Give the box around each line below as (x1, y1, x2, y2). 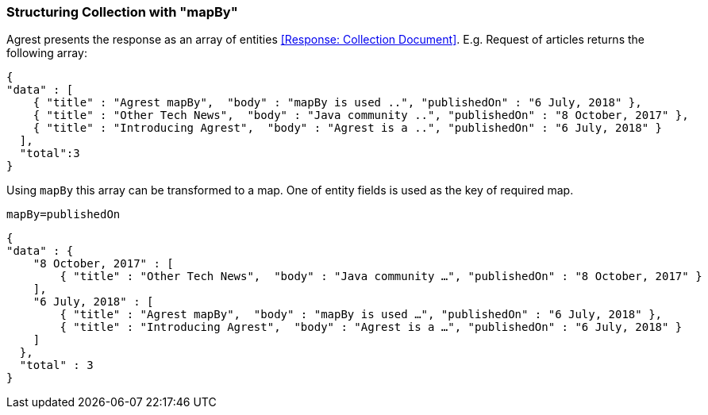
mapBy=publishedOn (6, 208, 121, 221)
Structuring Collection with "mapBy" (6, 4, 238, 20)
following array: (6, 46, 87, 60)
